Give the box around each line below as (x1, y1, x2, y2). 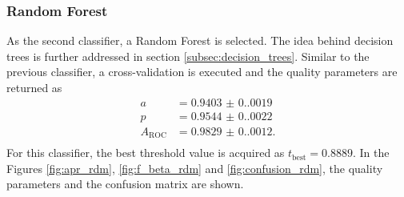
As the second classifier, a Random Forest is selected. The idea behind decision (6, 32, 394, 49)
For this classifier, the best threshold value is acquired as (6, 144, 285, 161)
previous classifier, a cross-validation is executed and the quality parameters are (6, 63, 398, 80)
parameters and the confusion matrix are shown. (6, 175, 244, 192)
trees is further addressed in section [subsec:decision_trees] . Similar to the (6, 47, 370, 64)
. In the (352, 144, 390, 161)
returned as (6, 79, 62, 95)
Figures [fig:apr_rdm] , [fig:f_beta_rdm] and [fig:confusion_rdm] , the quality (6, 159, 383, 176)
